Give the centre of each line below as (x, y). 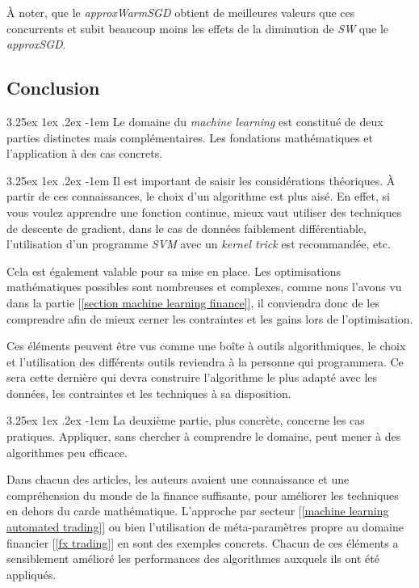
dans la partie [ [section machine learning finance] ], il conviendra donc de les (193, 302)
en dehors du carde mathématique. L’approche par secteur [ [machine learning (198, 511)
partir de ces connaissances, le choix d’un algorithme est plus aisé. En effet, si (198, 196)
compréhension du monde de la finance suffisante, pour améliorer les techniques (203, 495)
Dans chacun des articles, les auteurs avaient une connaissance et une (178, 479)
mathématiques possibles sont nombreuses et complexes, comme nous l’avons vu (204, 287)
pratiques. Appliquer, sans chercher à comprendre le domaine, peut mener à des (204, 436)
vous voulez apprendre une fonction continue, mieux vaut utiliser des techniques (204, 212)
